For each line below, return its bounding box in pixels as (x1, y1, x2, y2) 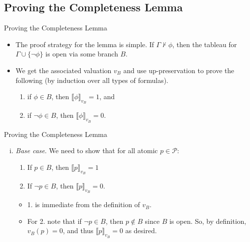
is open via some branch (45, 49, 118, 59)
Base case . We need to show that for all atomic (15, 145, 158, 156)
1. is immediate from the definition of (27, 199, 140, 210)
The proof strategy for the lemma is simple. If (15, 39, 154, 49)
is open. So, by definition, (169, 215, 247, 226)
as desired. (125, 225, 157, 236)
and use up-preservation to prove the (123, 65, 234, 75)
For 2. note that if (27, 215, 82, 226)
